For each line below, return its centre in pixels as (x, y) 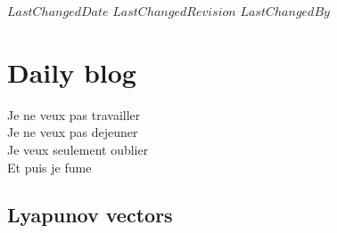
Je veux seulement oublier (78, 149)
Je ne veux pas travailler (74, 114)
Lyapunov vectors (90, 215)
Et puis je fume (49, 167)
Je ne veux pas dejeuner (73, 132)
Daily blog (72, 72)
